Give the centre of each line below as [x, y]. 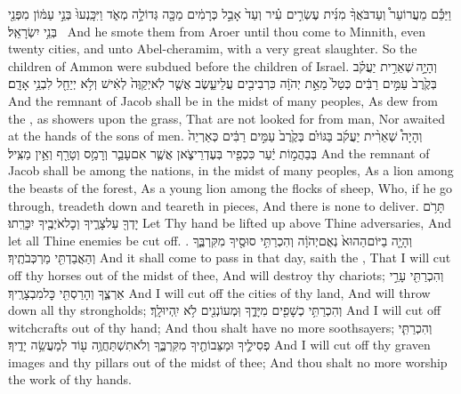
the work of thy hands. [70, 379]
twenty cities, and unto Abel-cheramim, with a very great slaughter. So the [213, 48]
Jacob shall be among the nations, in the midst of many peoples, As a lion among [231, 170]
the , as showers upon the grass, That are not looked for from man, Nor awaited [226, 118]
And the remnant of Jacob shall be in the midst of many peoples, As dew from [223, 100]
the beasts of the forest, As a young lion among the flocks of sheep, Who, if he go [230, 187]
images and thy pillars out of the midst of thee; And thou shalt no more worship [228, 362]
